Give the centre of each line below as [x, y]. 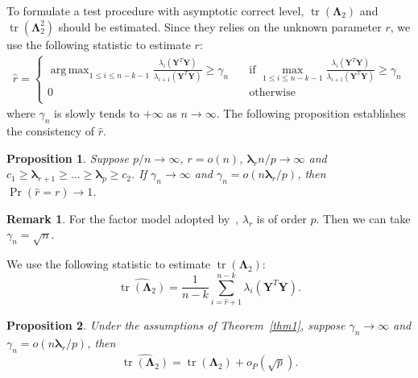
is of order [281, 218]
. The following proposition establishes [311, 113]
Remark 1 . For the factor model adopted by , [123, 218]
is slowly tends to [97, 113]
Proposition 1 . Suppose [68, 158]
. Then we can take [363, 218]
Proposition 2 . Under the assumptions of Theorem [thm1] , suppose [176, 325]
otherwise [272, 93]
